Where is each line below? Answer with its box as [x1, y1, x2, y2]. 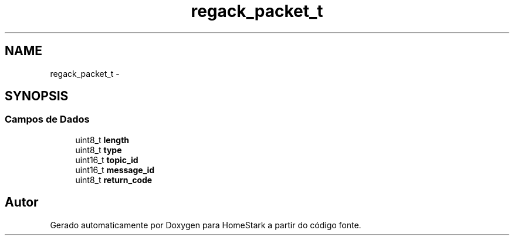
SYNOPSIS [5, 89, 69, 104]
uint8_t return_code [75, 174, 153, 185]
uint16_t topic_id [75, 154, 138, 165]
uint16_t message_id [75, 164, 155, 175]
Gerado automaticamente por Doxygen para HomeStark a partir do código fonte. [50, 219, 361, 230]
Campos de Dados [5, 113, 90, 126]
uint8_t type [75, 144, 122, 155]
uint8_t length [75, 134, 130, 145]
